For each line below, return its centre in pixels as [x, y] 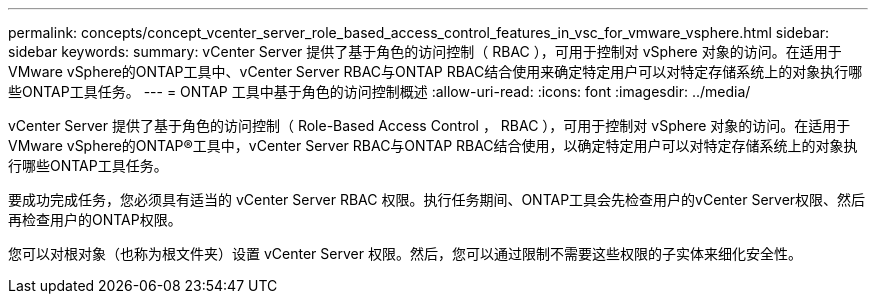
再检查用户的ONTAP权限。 [95, 219]
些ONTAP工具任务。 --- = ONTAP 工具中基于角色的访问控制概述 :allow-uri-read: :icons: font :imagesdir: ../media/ [379, 91]
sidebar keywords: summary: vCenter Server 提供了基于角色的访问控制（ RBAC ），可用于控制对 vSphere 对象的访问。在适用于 [425, 51]
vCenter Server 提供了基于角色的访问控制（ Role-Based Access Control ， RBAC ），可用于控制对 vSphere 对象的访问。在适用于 [429, 125]
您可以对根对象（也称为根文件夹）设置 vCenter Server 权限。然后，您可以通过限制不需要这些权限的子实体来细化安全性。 [405, 253]
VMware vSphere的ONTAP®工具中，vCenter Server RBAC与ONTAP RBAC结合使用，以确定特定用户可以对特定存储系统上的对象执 [433, 145]
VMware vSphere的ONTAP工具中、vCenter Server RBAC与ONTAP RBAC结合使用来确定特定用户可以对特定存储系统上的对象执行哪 [435, 71]
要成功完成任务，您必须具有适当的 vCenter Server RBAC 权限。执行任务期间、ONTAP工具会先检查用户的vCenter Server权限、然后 [437, 199]
